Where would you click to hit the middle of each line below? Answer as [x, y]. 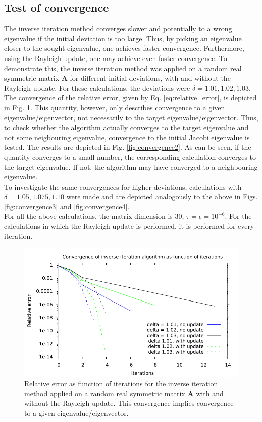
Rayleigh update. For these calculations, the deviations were [97, 87]
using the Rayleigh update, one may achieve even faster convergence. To [116, 58]
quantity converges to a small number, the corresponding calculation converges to [130, 157]
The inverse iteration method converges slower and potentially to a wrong [118, 28]
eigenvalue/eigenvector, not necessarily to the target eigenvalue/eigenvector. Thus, [131, 117]
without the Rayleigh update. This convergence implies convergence [129, 403]
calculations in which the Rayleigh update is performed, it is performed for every [129, 226]
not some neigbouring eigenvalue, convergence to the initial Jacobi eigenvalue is [127, 137]
